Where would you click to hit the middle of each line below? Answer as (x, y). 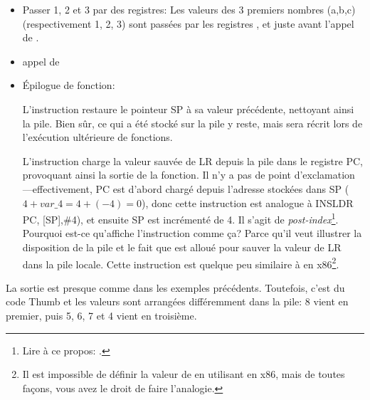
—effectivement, (57, 188)
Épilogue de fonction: (69, 85)
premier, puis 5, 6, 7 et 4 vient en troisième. (101, 315)
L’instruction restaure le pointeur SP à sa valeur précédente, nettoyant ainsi (188, 109)
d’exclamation (324, 175)
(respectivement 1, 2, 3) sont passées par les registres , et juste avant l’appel (188, 23)
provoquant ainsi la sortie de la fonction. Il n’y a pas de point (157, 175)
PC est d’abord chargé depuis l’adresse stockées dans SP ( (222, 188)
